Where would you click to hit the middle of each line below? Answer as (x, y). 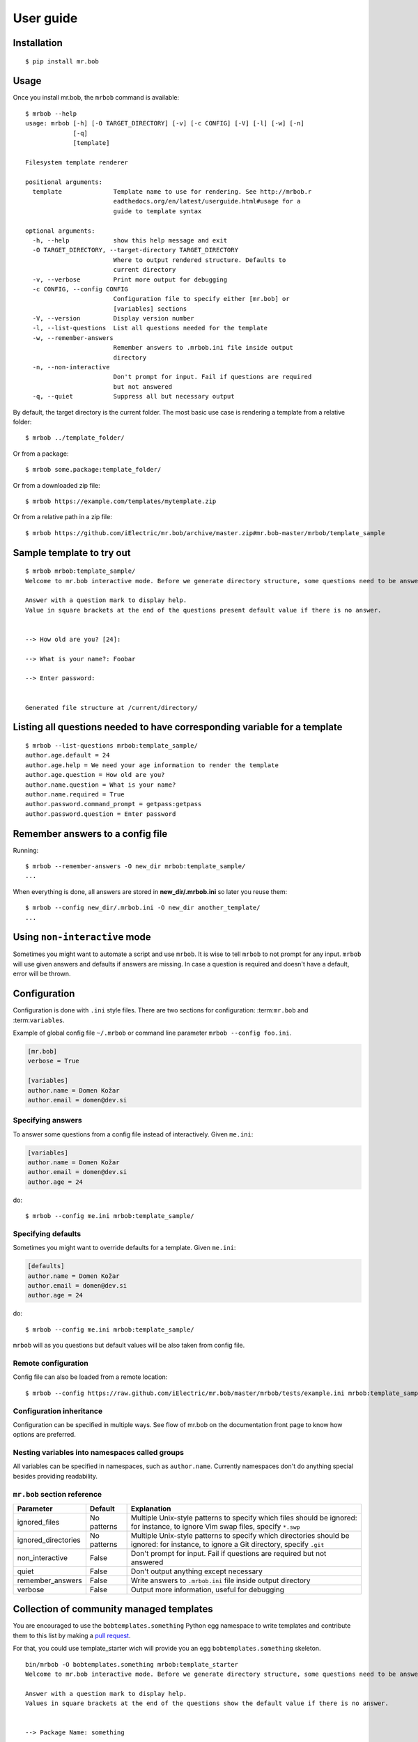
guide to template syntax (157, 211)
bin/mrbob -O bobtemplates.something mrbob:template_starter (132, 1664)
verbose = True (53, 1061)
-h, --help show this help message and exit (130, 240)
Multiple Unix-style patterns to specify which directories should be (240, 1535)
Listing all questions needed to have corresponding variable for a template (178, 727)
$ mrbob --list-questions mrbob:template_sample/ (112, 745)
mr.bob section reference (57, 1494)
